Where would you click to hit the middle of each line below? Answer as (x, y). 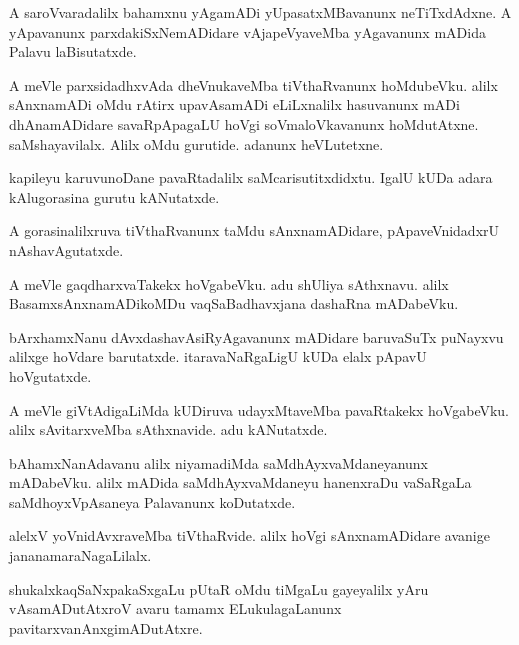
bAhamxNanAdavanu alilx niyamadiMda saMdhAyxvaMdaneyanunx (219, 462)
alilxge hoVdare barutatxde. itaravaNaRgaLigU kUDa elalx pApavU (218, 356)
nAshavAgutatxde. (66, 249)
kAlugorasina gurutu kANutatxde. (114, 196)
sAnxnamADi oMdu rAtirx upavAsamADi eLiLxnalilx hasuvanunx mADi (234, 104)
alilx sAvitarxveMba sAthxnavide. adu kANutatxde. (168, 429)
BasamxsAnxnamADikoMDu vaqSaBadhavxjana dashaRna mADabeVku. (234, 303)
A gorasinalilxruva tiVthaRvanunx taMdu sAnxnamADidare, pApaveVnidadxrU (254, 230)
